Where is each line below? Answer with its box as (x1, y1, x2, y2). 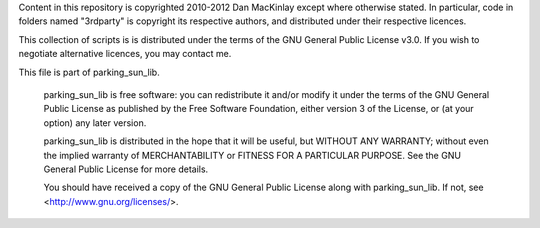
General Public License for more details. (43, 163, 209, 175)
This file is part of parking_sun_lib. (18, 66, 160, 78)
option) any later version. (43, 116, 147, 129)
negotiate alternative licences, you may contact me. (18, 48, 232, 60)
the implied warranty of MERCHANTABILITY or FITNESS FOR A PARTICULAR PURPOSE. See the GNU (43, 149, 462, 161)
